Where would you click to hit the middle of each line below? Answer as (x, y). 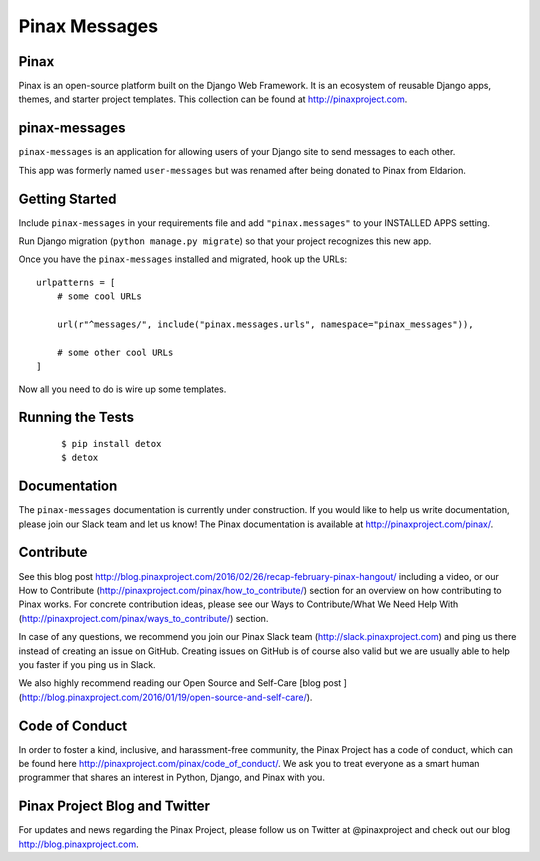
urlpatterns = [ (76, 282)
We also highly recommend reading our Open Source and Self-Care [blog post (180, 683)
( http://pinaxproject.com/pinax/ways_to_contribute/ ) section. (143, 618)
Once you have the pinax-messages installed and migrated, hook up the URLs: (183, 259)
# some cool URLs (99, 296)
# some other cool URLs (115, 352)
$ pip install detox (111, 443)
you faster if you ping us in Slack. (87, 664)
